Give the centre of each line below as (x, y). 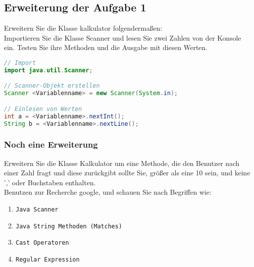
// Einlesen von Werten (43, 109)
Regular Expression (48, 259)
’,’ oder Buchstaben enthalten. (50, 182)
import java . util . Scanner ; (49, 70)
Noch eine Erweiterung (51, 144)
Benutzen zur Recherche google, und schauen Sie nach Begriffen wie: (108, 192)
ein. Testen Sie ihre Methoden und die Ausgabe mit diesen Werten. (106, 47)
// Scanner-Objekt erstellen (52, 86)
